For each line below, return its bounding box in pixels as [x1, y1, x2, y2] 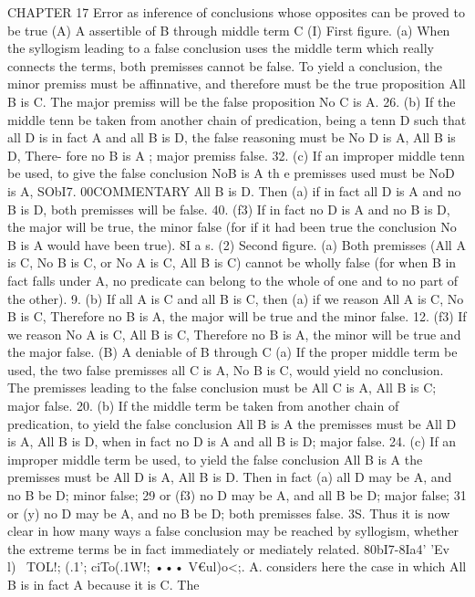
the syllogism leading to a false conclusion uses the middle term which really [7, 38, 434, 58]
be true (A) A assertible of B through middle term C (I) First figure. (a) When [7, 20, 450, 39]
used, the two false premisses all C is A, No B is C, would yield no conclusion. [7, 360, 444, 379]
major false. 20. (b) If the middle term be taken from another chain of [7, 396, 399, 415]
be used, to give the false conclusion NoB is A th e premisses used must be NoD [7, 163, 455, 183]
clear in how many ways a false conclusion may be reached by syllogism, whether [7, 521, 460, 540]
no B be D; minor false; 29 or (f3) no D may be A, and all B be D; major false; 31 [7, 486, 467, 505]
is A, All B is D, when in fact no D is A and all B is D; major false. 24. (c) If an [7, 432, 457, 451]
